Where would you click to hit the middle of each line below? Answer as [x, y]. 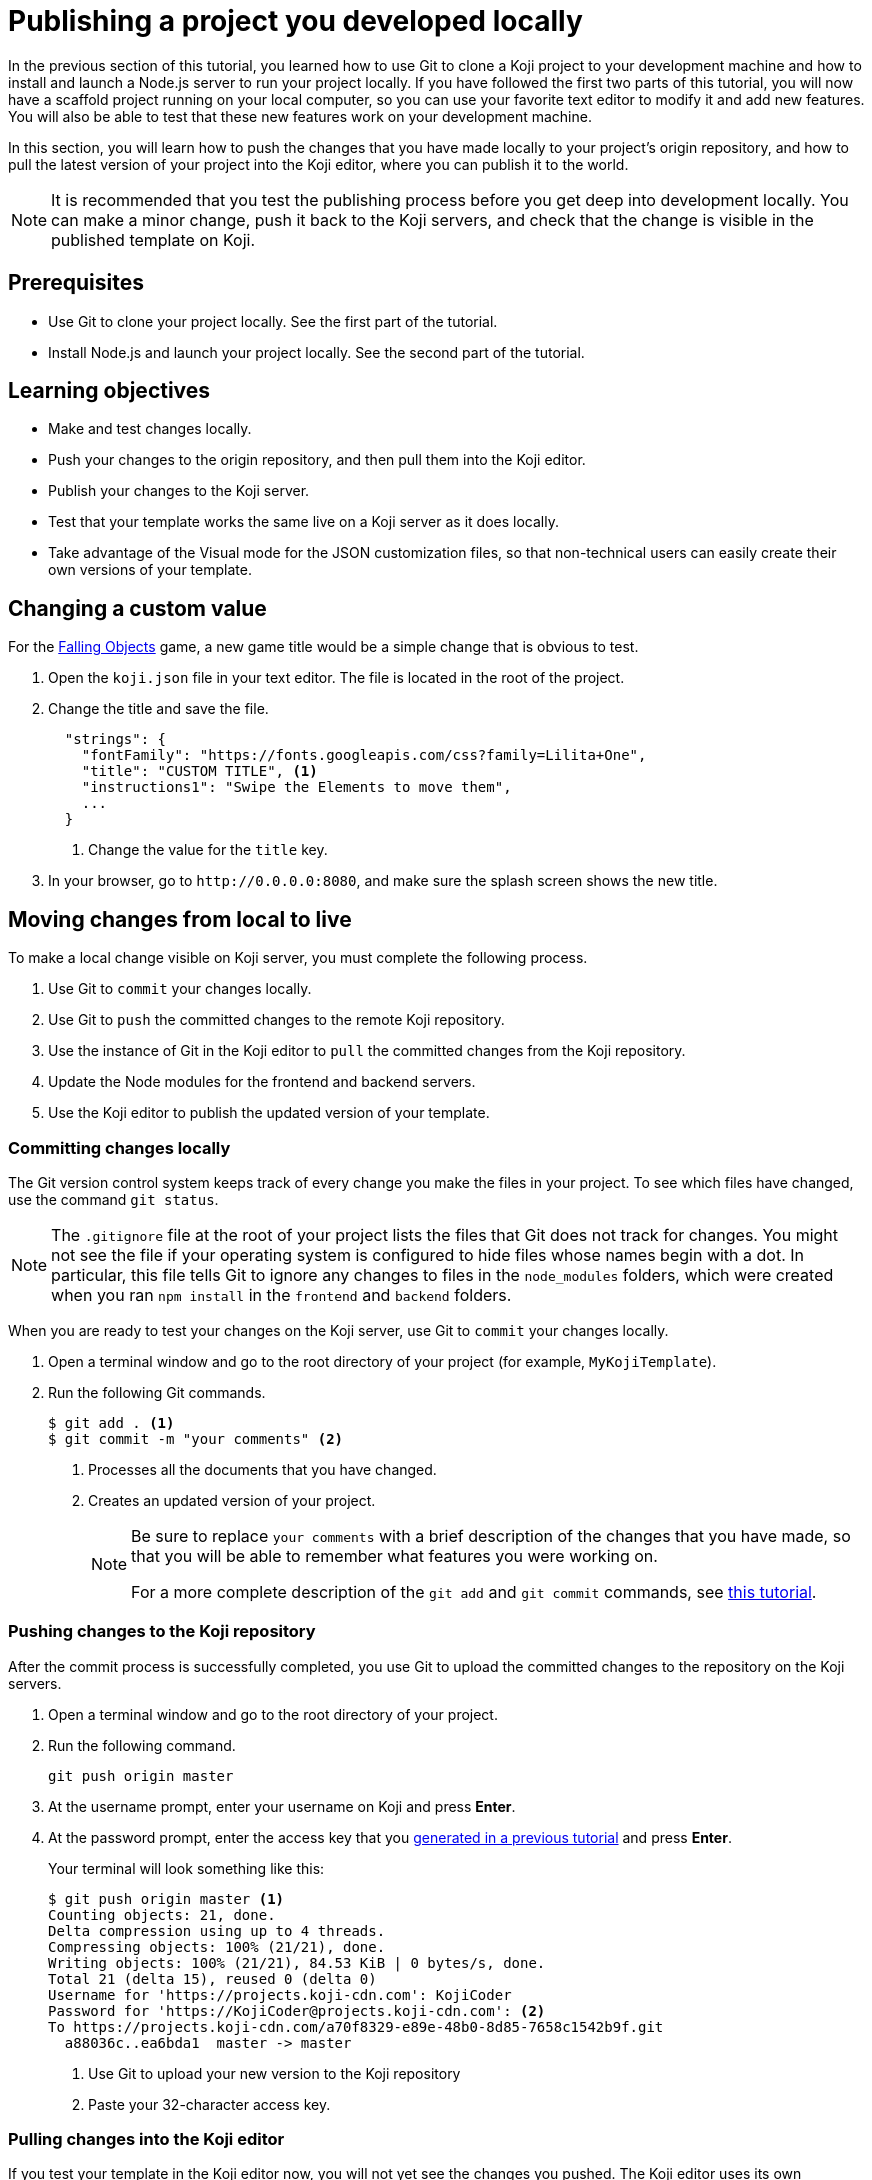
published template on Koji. [153, 239]
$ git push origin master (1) [166, 1898]
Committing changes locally [119, 1147]
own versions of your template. [150, 570]
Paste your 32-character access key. [209, 2104]
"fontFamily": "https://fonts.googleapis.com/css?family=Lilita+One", [364, 755]
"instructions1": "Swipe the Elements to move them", [296, 787]
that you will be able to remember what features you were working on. [394, 1555]
